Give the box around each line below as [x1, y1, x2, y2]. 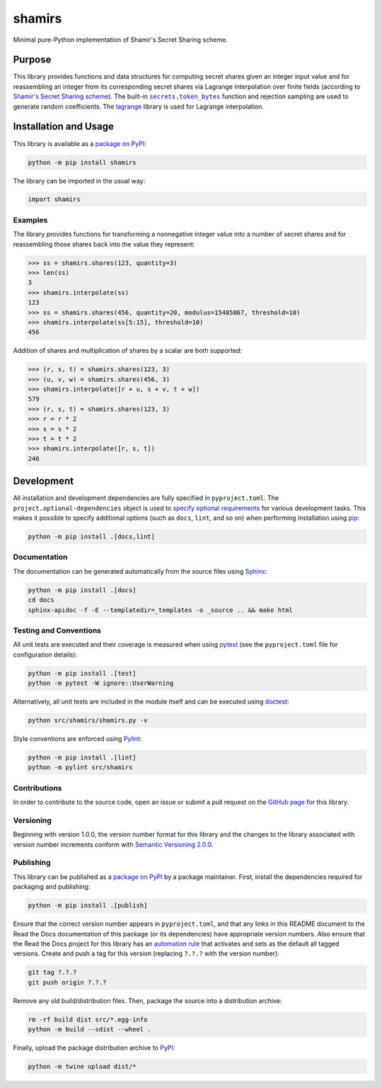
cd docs [28, 596, 54, 604]
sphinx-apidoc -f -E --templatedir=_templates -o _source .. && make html [28, 606, 294, 614]
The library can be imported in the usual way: [13, 176, 146, 185]
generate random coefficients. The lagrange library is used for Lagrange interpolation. [13, 102, 265, 110]
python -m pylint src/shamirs [28, 764, 133, 771]
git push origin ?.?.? [28, 978, 107, 986]
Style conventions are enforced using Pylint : [13, 735, 142, 743]
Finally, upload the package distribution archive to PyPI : [13, 1043, 175, 1052]
